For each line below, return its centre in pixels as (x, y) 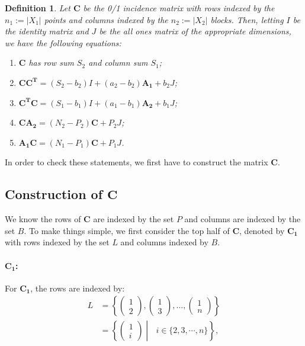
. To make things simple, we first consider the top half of (127, 230)
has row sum (51, 63)
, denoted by (262, 230)
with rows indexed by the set (57, 242)
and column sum (118, 63)
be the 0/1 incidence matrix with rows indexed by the (179, 8)
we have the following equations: (63, 42)
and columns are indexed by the (243, 219)
